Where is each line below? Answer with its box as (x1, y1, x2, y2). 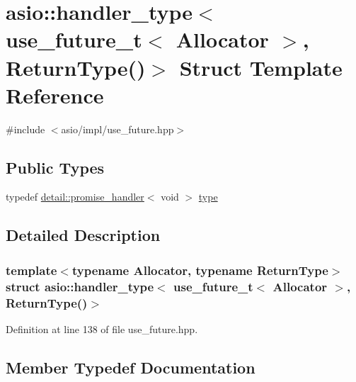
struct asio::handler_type (6, 277, 154, 295)
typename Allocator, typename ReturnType (71, 261, 328, 279)
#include (6, 121, 45, 136)
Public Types (6, 156, 105, 178)
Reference (6, 80, 104, 109)
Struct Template (179, 52, 343, 82)
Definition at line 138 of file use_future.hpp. (6, 321, 198, 336)
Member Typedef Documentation (6, 356, 255, 378)
